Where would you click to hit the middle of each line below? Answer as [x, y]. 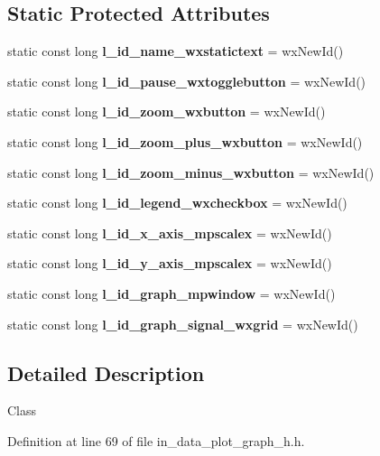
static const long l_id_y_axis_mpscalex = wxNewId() [170, 263]
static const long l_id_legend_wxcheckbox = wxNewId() [177, 203]
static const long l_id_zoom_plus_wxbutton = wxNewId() [185, 141]
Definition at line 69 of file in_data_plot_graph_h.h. [156, 440]
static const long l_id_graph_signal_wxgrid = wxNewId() [183, 324]
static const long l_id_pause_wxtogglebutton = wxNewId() [187, 81]
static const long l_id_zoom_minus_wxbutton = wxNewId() [191, 172]
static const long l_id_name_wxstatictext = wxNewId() [176, 51]
